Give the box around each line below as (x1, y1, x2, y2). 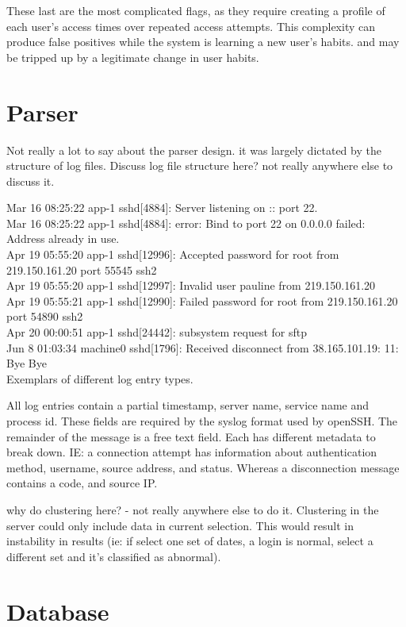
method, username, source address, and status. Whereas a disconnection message (6, 459, 400, 475)
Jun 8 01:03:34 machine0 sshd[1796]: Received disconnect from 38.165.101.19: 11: (6, 339, 399, 356)
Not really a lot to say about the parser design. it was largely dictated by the (6, 141, 381, 158)
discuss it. (6, 172, 55, 189)
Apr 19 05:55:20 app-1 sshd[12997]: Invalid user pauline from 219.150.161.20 (6, 277, 376, 294)
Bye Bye (6, 355, 47, 371)
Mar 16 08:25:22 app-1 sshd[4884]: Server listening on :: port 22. (6, 199, 318, 216)
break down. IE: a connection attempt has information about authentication (6, 444, 377, 460)
